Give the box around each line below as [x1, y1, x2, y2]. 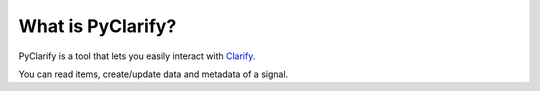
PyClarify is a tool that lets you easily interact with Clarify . [18, 50, 256, 62]
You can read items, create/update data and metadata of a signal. [18, 68, 289, 80]
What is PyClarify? [18, 15, 177, 37]
